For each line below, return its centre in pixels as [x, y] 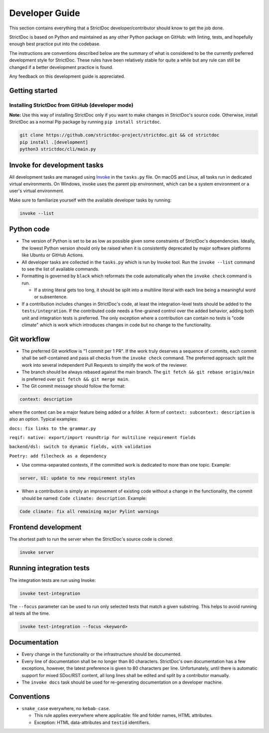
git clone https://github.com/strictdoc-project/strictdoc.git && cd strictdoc [120, 135]
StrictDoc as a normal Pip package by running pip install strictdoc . [85, 122]
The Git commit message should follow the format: [73, 386]
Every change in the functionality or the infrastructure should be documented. [102, 654]
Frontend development [45, 527]
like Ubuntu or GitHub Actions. [53, 255]
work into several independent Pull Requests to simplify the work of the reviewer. [105, 365]
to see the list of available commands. [61, 269]
